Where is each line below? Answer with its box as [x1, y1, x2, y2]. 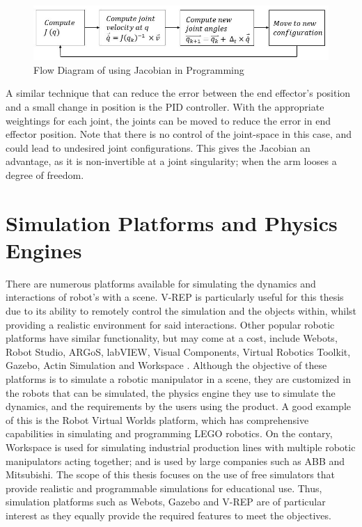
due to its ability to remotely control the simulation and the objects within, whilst [6, 304, 357, 318]
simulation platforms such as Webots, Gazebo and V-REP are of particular [6, 494, 326, 509]
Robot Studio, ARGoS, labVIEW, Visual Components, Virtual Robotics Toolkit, [6, 344, 351, 359]
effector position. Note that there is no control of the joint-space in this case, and [6, 127, 352, 141]
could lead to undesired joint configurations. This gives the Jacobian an [6, 140, 310, 155]
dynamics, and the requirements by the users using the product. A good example [6, 399, 351, 414]
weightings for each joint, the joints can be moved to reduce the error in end [6, 113, 331, 127]
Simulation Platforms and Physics [6, 208, 338, 237]
